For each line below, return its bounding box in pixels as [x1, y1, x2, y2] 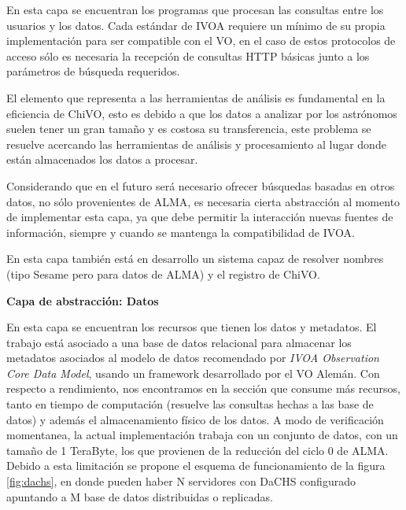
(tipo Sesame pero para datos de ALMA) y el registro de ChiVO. [6, 265, 320, 282]
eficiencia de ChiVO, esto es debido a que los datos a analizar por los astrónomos [6, 105, 397, 121]
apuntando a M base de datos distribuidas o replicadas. [6, 488, 273, 504]
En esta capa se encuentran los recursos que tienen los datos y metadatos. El [6, 319, 377, 335]
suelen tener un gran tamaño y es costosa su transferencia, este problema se [6, 120, 371, 137]
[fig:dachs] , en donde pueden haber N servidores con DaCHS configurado [6, 473, 356, 490]
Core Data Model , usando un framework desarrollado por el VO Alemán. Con [6, 364, 380, 381]
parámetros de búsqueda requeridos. [6, 63, 180, 79]
